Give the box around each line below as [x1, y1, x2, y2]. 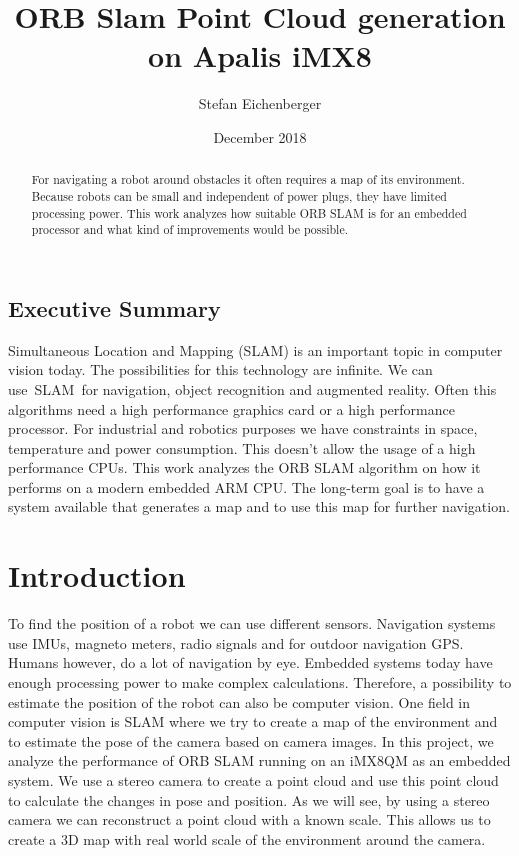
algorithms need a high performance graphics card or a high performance [8, 398, 455, 419]
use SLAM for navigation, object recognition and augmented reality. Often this [8, 378, 497, 399]
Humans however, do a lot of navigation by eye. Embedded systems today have [8, 652, 493, 673]
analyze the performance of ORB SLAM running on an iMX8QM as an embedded [8, 750, 511, 771]
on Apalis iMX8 [148, 35, 372, 76]
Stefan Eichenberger [198, 93, 322, 114]
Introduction [8, 555, 186, 596]
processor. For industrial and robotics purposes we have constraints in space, [8, 418, 478, 439]
